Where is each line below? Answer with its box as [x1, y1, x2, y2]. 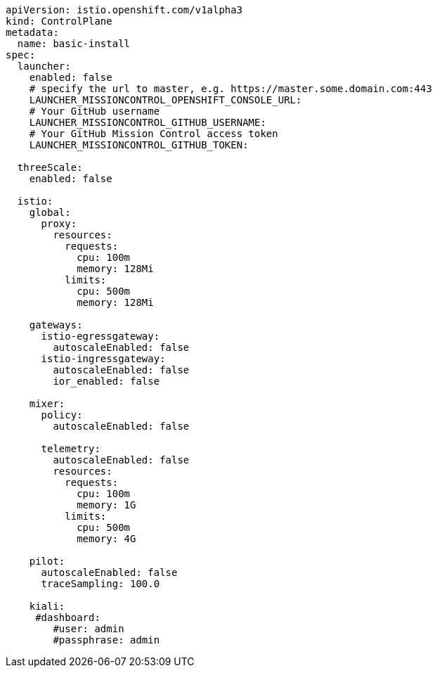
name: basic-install [17, 38, 131, 49]
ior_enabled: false [53, 376, 160, 387]
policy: [41, 409, 83, 421]
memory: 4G [77, 533, 136, 544]
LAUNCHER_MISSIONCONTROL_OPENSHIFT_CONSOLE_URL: [29, 94, 302, 105]
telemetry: [41, 443, 100, 454]
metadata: [6, 27, 59, 38]
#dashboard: [35, 612, 100, 623]
